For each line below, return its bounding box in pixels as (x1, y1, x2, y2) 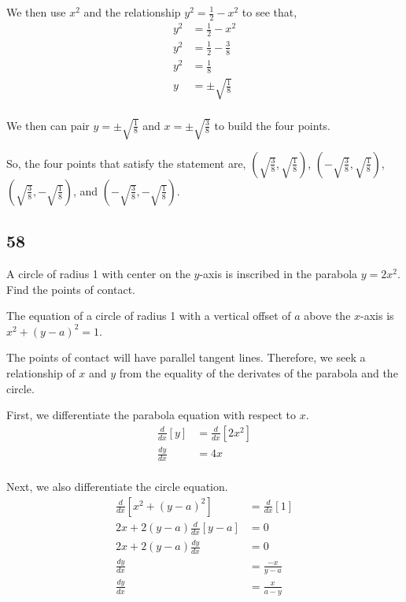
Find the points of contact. (6, 281, 136, 297)
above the (304, 307, 351, 324)
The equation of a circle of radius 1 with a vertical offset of (6, 307, 291, 324)
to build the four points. (214, 117, 331, 133)
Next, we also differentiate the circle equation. (6, 478, 228, 494)
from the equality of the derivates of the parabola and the (119, 364, 398, 381)
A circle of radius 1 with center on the (6, 266, 190, 282)
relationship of (6, 364, 76, 381)
